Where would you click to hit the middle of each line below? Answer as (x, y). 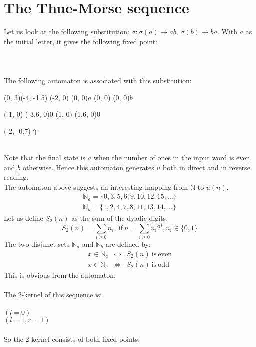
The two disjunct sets (37, 243)
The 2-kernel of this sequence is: (53, 294)
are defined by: (128, 243)
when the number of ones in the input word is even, (173, 158)
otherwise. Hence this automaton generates (88, 167)
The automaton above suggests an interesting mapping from (96, 186)
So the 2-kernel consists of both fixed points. (72, 338)
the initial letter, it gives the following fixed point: (81, 41)
